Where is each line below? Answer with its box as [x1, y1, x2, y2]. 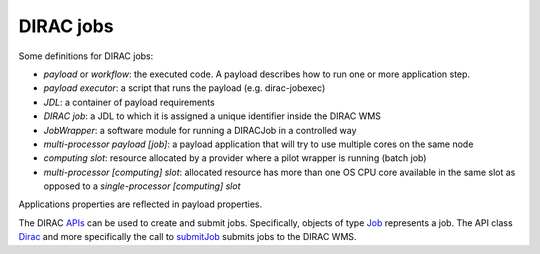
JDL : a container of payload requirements [43, 96, 215, 108]
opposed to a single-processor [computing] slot [43, 180, 241, 192]
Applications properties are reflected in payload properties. [18, 198, 263, 210]
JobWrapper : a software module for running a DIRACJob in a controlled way [43, 124, 357, 136]
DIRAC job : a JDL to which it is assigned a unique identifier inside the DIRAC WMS [43, 110, 382, 122]
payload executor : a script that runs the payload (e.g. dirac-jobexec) [43, 82, 326, 94]
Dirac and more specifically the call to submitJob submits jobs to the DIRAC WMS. [18, 231, 357, 243]
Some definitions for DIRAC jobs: [18, 50, 154, 62]
